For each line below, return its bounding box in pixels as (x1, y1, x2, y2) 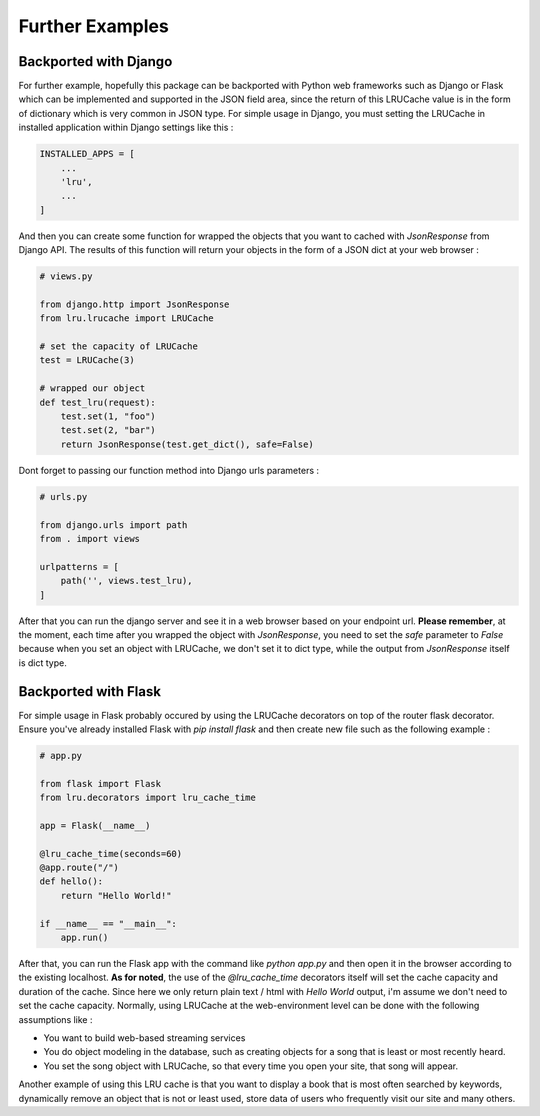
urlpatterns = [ (39, 561, 120, 572)
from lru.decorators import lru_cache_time (39, 792, 257, 804)
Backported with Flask (18, 683, 162, 700)
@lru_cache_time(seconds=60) (39, 848, 183, 859)
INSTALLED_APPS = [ (39, 148, 135, 160)
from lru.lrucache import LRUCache (39, 313, 214, 324)
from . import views (39, 533, 140, 544)
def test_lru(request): (39, 396, 157, 408)
